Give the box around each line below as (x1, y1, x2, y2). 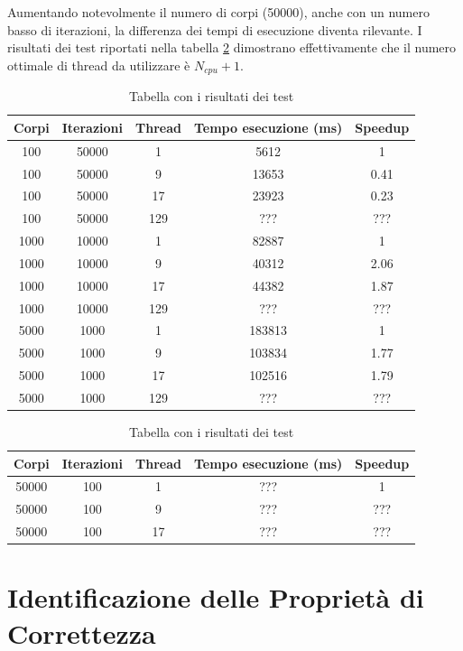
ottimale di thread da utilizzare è (7, 55, 190, 74)
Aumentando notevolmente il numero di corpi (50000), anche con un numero (7, 3, 430, 21)
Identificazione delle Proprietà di (7, 579, 424, 616)
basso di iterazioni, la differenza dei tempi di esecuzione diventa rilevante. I (7, 20, 422, 39)
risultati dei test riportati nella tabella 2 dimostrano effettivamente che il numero (7, 38, 457, 57)
